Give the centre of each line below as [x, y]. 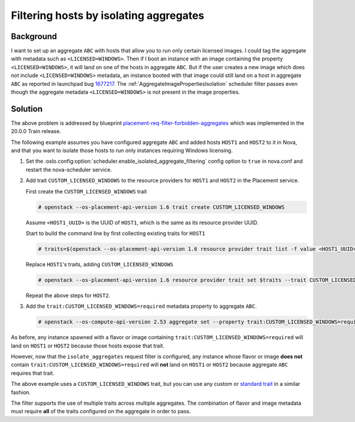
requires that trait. [33, 373]
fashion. [21, 392]
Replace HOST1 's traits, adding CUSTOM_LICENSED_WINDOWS [100, 264]
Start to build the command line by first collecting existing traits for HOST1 [115, 233]
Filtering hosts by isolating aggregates [108, 15]
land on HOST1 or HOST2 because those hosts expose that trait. [88, 346]
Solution [27, 109]
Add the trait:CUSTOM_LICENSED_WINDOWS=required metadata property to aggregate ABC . [141, 306]
